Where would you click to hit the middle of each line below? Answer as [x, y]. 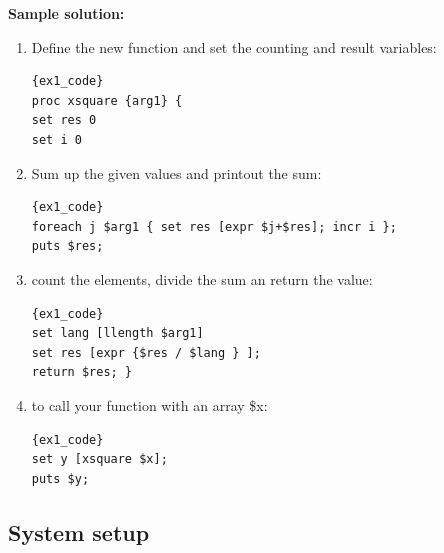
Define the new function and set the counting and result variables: [234, 46]
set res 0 [64, 120]
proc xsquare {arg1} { [107, 100]
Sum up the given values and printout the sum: [176, 172]
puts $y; [60, 478]
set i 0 [56, 139]
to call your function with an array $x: [149, 404]
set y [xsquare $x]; [99, 459]
